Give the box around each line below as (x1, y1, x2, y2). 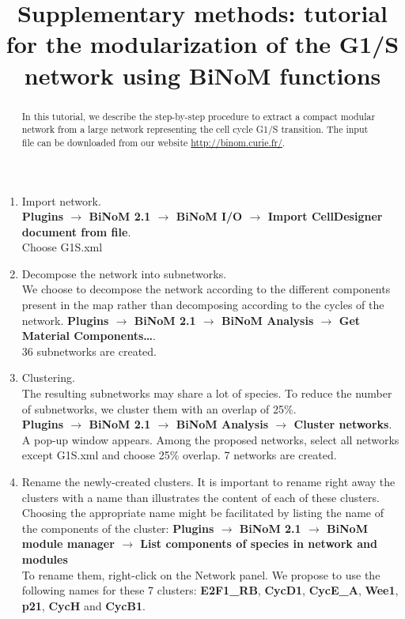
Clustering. (21, 369, 75, 386)
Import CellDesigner (267, 208, 383, 225)
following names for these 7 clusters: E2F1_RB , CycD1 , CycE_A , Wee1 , (21, 582, 399, 598)
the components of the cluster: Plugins (21, 519, 214, 536)
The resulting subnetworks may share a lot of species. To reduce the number (21, 385, 392, 402)
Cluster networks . (293, 416, 392, 432)
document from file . (21, 223, 131, 240)
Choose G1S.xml (21, 239, 103, 255)
